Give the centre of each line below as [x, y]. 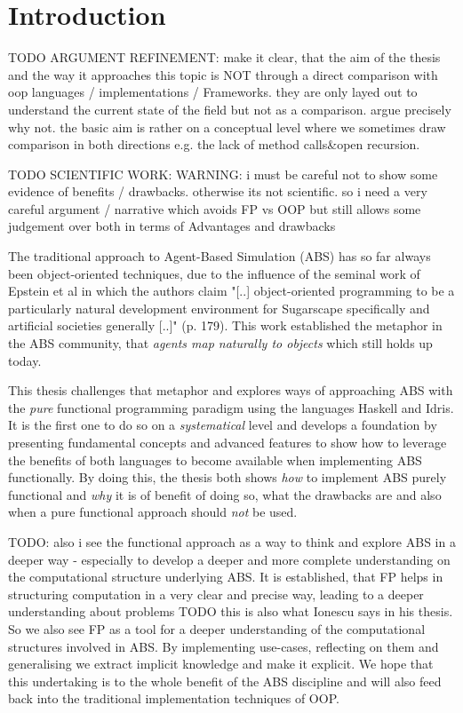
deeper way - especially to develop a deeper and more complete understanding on [229, 559]
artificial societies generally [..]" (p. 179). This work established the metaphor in [225, 325]
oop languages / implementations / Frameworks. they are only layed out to [213, 92]
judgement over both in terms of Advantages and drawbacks [172, 226]
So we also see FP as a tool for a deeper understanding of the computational [217, 628]
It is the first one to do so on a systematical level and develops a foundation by [223, 425]
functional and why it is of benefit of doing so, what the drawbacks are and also [225, 494]
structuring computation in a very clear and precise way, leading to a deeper [216, 594]
